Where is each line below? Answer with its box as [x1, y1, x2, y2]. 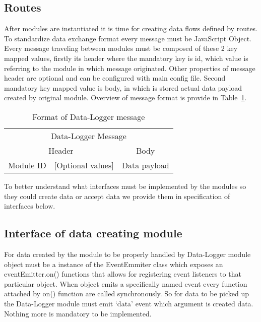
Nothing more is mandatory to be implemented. [4, 308, 152, 318]
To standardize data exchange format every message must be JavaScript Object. [4, 33, 252, 43]
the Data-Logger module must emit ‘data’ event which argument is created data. [4, 298, 253, 308]
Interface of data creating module [4, 225, 182, 241]
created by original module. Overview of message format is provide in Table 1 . [4, 92, 247, 103]
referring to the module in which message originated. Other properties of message [4, 62, 255, 73]
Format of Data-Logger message [32, 110, 145, 122]
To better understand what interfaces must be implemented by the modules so [4, 180, 246, 191]
